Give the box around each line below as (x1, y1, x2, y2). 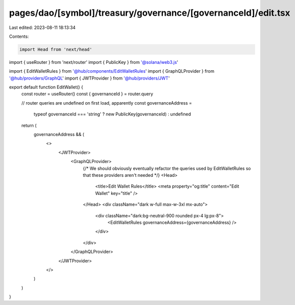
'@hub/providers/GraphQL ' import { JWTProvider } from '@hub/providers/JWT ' (9, 75, 170, 81)
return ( (21, 122, 37, 128)
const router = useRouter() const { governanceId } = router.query (21, 91, 153, 97)
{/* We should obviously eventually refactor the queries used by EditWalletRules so (83, 165, 251, 171)
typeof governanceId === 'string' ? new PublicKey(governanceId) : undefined (33, 111, 191, 117)
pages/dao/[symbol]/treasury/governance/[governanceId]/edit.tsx (9, 7, 290, 18)
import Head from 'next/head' (19, 47, 92, 52)
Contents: (9, 33, 29, 39)
